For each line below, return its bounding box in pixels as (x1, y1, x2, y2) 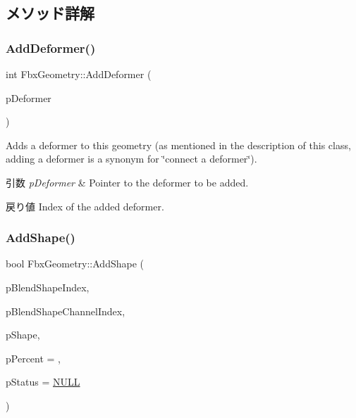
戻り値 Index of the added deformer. (6, 198, 164, 213)
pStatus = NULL (6, 374, 80, 389)
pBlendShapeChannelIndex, (6, 303, 125, 318)
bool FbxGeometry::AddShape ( (6, 256, 144, 271)
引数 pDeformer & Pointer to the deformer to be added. (6, 175, 249, 189)
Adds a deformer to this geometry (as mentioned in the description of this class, (6, 137, 351, 152)
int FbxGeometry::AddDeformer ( (6, 67, 152, 81)
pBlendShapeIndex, (6, 279, 90, 294)
